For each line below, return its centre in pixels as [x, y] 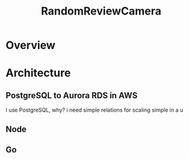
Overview [31, 45]
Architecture [38, 73]
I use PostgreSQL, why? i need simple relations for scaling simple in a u [94, 110]
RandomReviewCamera [101, 11]
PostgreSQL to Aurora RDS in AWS [71, 95]
